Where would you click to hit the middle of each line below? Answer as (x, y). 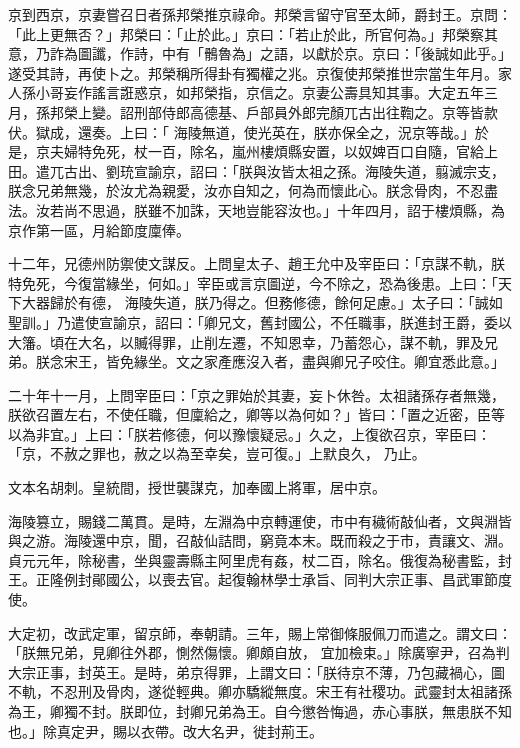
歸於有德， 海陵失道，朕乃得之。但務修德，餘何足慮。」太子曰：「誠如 (276, 302)
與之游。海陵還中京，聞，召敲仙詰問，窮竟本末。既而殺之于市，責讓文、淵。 (260, 540)
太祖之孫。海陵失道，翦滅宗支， (399, 170)
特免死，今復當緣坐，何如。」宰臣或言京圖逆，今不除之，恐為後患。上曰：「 (253, 282)
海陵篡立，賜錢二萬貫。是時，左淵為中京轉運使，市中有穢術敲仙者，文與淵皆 (260, 520)
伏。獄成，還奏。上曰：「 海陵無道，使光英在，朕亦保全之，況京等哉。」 (241, 131)
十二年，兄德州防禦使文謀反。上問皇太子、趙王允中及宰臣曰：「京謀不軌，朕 (256, 263)
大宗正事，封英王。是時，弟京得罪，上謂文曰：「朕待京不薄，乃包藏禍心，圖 (256, 671)
